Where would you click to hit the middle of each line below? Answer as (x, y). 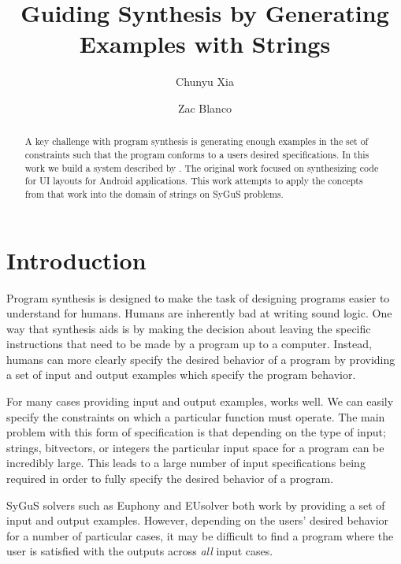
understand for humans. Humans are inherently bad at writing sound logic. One (199, 313)
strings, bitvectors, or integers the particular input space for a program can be (195, 447)
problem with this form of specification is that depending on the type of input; (196, 432)
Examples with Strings (205, 44)
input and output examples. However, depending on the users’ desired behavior (198, 520)
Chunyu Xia (205, 82)
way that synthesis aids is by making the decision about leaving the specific (189, 328)
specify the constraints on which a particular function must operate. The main (196, 416)
